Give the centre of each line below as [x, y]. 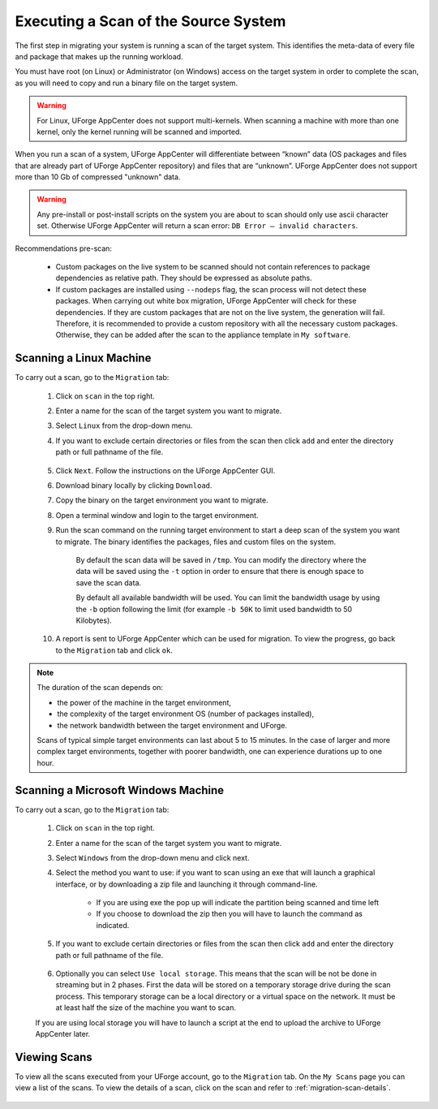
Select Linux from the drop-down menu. [124, 425]
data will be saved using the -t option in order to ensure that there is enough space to [220, 572]
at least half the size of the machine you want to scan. [146, 1008]
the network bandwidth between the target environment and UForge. [172, 725]
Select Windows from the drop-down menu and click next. [152, 857]
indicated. [113, 925]
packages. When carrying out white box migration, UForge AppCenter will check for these [206, 301]
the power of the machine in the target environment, [144, 702]
